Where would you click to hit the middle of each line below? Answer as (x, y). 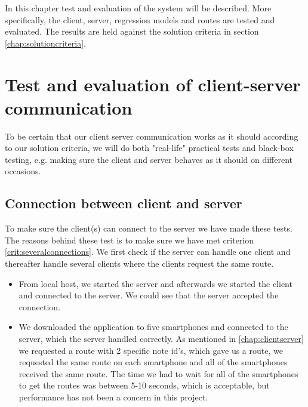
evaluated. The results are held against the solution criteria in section (132, 31)
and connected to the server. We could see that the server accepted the (149, 295)
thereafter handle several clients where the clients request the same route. (139, 263)
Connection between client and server (124, 203)
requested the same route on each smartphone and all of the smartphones (153, 362)
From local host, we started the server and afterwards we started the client (155, 283)
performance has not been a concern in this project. (113, 397)
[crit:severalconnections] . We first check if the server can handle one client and (148, 252)
